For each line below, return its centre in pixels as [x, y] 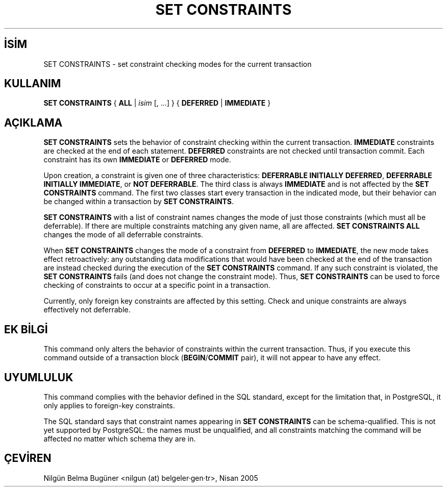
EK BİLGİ [26, 329]
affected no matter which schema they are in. [120, 438]
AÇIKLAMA [33, 122]
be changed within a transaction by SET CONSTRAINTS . [139, 202]
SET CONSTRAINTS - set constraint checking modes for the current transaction [178, 64]
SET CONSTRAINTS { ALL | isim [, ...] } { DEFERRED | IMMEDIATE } [157, 103]
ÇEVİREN [28, 458]
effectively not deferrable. [87, 310]
